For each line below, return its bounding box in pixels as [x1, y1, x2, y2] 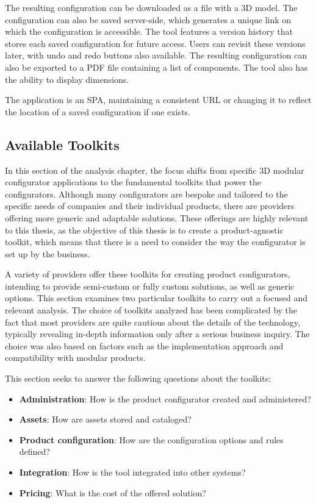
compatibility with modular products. [5, 351, 146, 364]
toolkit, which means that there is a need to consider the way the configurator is [5, 235, 306, 248]
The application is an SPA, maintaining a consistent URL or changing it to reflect [5, 93, 312, 106]
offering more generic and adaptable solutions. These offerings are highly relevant [5, 211, 309, 224]
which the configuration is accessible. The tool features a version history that [5, 25, 293, 38]
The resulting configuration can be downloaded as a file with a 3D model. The [5, 1, 298, 13]
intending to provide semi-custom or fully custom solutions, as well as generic [5, 279, 295, 292]
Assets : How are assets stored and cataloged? [19, 413, 192, 426]
